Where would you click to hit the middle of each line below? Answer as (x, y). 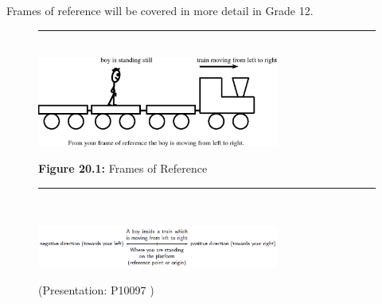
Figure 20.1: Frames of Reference (123, 168)
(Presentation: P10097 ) (96, 290)
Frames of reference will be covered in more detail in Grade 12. (160, 10)
